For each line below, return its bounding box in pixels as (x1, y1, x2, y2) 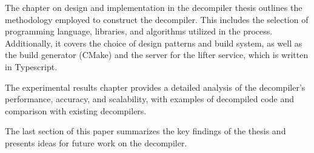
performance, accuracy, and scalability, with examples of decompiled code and (5, 93, 295, 105)
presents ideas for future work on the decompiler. (5, 136, 187, 149)
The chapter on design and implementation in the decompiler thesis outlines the (5, 1, 302, 13)
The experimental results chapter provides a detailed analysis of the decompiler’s (5, 80, 306, 93)
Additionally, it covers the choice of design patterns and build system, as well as (5, 36, 302, 49)
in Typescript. (5, 60, 58, 73)
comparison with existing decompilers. (5, 104, 147, 117)
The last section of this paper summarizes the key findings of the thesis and (5, 125, 286, 137)
